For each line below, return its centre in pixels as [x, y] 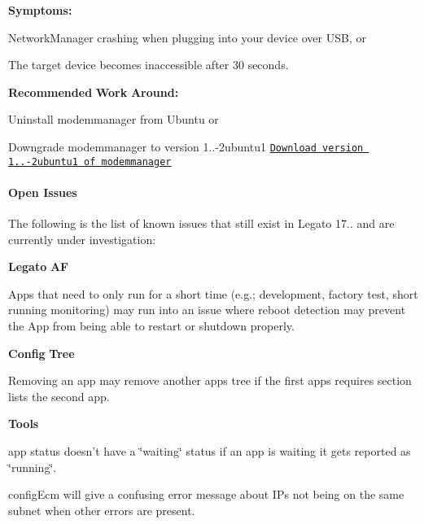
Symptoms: [40, 10]
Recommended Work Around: [94, 92]
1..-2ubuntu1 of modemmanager [90, 162]
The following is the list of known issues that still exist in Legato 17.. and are [201, 223]
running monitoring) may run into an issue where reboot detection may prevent [207, 310]
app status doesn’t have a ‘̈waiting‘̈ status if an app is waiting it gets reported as [210, 451]
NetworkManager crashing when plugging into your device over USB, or [187, 37]
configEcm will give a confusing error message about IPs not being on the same [206, 494]
